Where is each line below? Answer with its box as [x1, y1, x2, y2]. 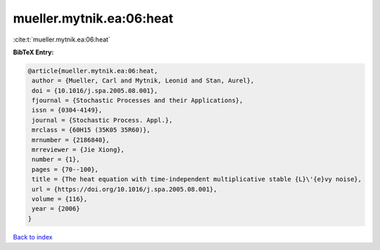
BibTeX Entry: [13, 48, 54, 56]
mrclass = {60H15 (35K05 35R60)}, [32, 126, 151, 134]
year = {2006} [32, 205, 80, 213]
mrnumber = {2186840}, [32, 136, 110, 144]
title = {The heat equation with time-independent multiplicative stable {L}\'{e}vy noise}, [32, 175, 362, 183]
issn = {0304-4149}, [32, 106, 103, 114]
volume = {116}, [32, 195, 88, 203]
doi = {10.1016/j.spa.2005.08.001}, [32, 87, 158, 94]
